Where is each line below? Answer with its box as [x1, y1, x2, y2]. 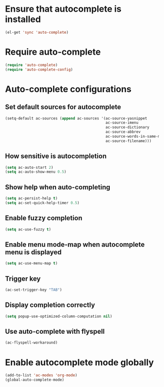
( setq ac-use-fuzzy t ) [5, 227, 51, 232]
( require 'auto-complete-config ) [5, 67, 73, 72]
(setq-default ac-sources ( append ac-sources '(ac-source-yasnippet [5, 116, 147, 121]
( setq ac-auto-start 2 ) [5, 165, 54, 170]
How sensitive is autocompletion [5, 152, 107, 161]
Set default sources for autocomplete [5, 103, 121, 111]
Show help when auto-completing [5, 183, 111, 191]
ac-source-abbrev [105, 129, 141, 135]
